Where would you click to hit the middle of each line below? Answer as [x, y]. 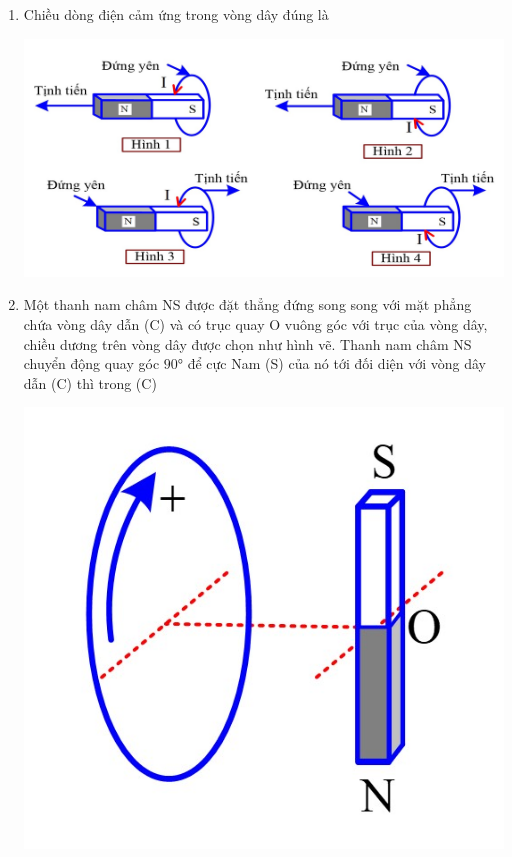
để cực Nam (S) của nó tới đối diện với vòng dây [336, 363]
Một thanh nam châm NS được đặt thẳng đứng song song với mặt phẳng [247, 304]
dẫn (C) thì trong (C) [90, 382]
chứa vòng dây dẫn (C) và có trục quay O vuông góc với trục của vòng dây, [255, 324]
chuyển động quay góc [91, 363]
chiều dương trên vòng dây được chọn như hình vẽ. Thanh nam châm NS [247, 343]
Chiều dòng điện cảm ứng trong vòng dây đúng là [176, 14]
